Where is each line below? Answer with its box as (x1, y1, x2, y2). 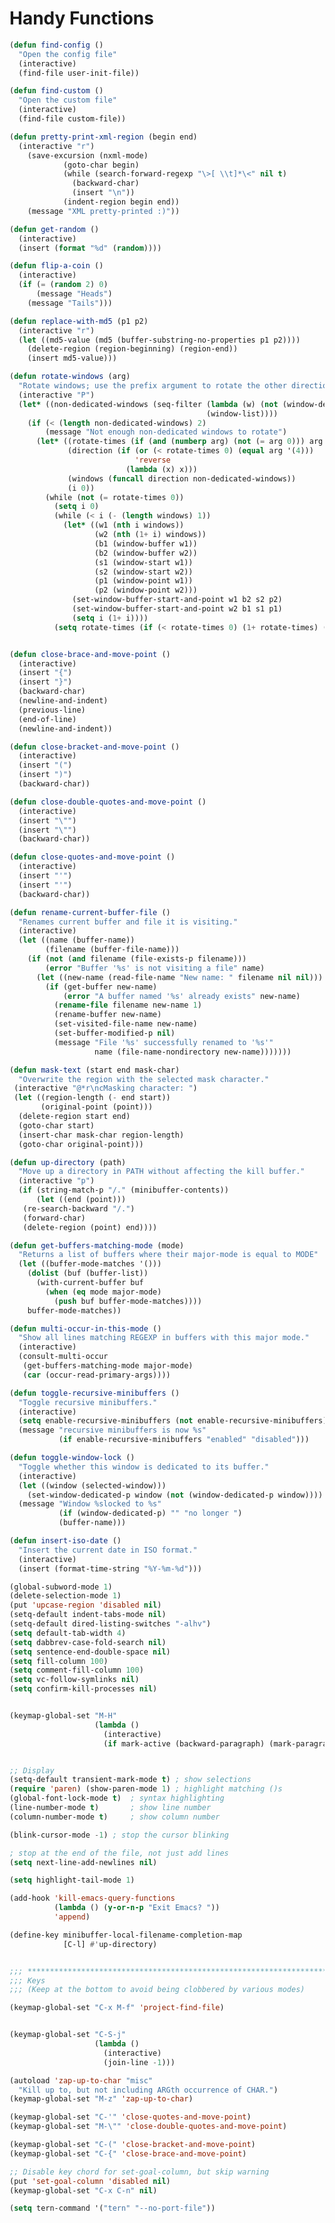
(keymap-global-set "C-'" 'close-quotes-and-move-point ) (9, 2112, 252, 2122)
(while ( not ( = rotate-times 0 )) (45, 492, 185, 502)
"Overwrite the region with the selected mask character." (18, 1074, 270, 1084)
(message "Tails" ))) (27, 298, 113, 308)
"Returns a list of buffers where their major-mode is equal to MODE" (18, 1250, 319, 1260)
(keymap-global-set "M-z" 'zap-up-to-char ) (9, 2094, 194, 2104)
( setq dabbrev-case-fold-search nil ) (9, 1637, 167, 1647)
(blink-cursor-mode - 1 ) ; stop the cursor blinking (9, 1830, 229, 1840)
